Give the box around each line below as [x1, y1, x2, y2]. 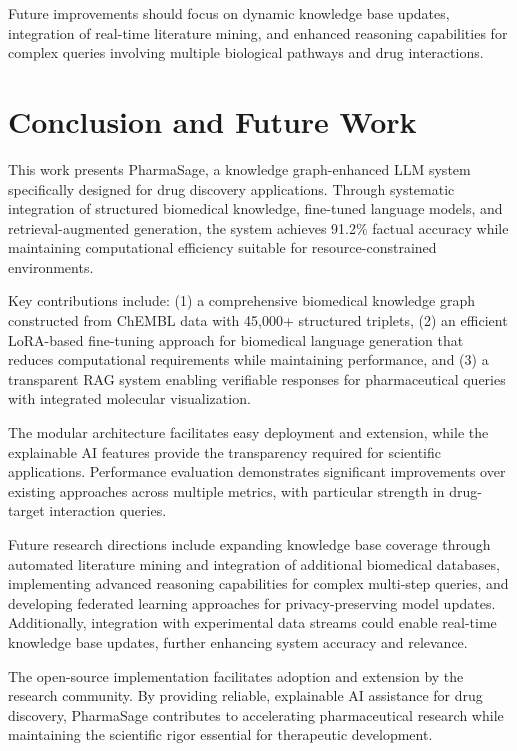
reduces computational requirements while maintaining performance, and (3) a [8, 349, 489, 370]
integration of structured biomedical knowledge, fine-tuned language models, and [8, 198, 503, 219]
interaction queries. [49, 500, 167, 521]
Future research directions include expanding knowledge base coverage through [8, 534, 491, 554]
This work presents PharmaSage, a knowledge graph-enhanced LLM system [8, 158, 471, 179]
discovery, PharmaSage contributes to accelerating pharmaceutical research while [8, 704, 504, 725]
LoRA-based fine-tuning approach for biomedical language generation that [8, 329, 464, 350]
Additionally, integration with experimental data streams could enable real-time [8, 612, 497, 633]
